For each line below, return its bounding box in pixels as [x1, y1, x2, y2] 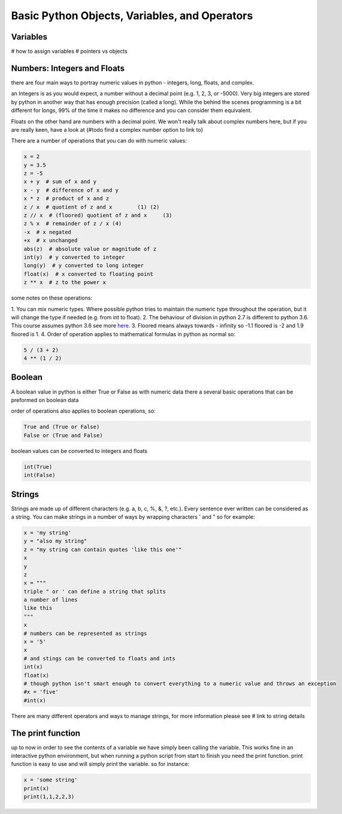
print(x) [23, 785, 50, 792]
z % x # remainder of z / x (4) [23, 220, 122, 227]
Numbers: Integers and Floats [11, 63, 125, 73]
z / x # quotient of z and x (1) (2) [23, 204, 160, 210]
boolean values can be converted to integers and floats [11, 447, 148, 455]
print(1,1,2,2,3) [23, 794, 75, 800]
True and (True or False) [23, 423, 100, 431]
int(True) [23, 463, 53, 470]
